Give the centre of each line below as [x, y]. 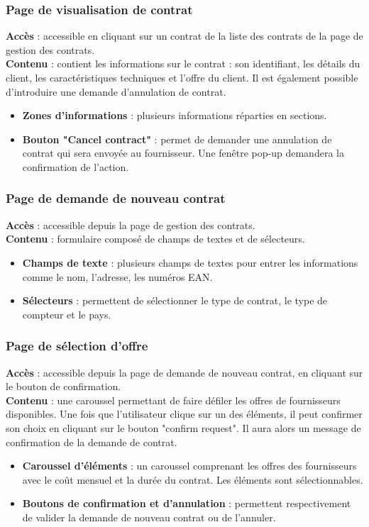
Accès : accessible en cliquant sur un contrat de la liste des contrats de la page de [184, 36]
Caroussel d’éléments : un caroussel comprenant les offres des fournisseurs [189, 466]
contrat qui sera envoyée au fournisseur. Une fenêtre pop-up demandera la [183, 153]
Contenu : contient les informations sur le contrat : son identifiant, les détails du [183, 63]
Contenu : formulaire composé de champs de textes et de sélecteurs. [155, 239]
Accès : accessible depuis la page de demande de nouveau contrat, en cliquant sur [184, 372]
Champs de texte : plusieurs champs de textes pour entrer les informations [190, 262]
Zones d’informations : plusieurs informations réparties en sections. [175, 115]
